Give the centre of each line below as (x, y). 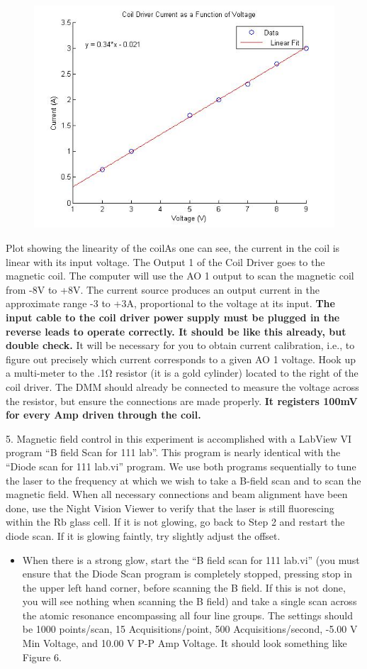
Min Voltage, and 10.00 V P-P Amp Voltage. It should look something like (185, 643)
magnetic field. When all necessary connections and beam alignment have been (177, 494)
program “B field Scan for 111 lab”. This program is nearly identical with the (173, 452)
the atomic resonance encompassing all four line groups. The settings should (187, 615)
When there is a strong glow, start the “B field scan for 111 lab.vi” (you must (191, 559)
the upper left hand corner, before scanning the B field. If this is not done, (184, 587)
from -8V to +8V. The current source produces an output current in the (163, 289)
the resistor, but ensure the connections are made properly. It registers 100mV (182, 400)
